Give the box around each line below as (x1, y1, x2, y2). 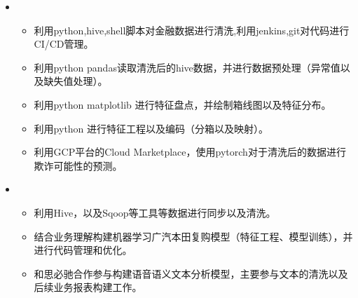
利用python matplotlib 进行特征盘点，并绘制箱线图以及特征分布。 (34, 97, 331, 111)
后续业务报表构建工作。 (34, 280, 142, 294)
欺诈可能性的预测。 (34, 158, 123, 172)
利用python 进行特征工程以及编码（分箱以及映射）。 (34, 121, 269, 135)
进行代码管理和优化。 (34, 243, 132, 257)
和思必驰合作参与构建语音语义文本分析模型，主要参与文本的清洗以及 (34, 266, 348, 280)
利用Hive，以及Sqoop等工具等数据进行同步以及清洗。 (34, 205, 276, 219)
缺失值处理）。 (43, 74, 108, 88)
